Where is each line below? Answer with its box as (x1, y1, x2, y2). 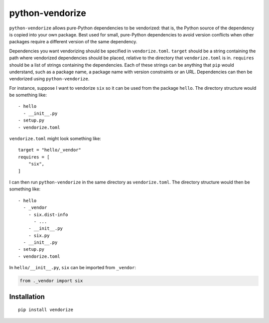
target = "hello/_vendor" (18, 147, 82, 153)
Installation (9, 292, 45, 301)
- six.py (28, 232, 50, 238)
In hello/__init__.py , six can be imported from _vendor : (9, 265, 136, 271)
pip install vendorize (18, 307, 74, 313)
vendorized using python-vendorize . (9, 76, 90, 82)
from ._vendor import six (19, 278, 83, 284)
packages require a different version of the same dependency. (9, 39, 137, 45)
